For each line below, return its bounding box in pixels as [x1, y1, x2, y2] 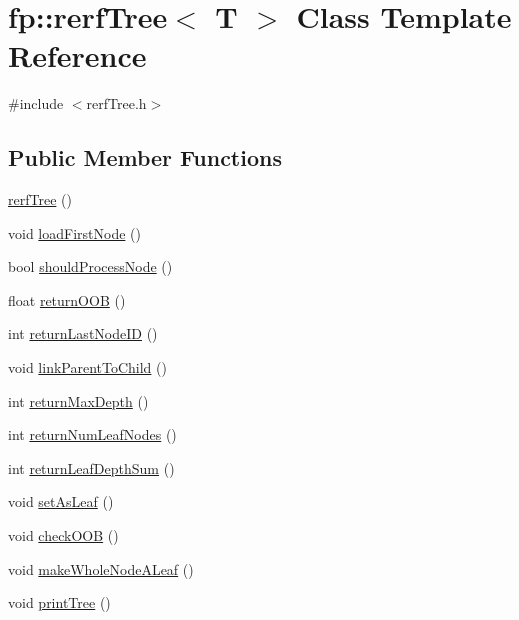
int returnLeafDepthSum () [8, 457, 175, 478]
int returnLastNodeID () [8, 323, 158, 344]
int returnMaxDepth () [8, 390, 149, 411]
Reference [8, 35, 147, 76]
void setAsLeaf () [8, 491, 114, 512]
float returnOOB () [8, 289, 126, 310]
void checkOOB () [8, 525, 119, 546]
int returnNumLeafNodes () [8, 424, 177, 445]
